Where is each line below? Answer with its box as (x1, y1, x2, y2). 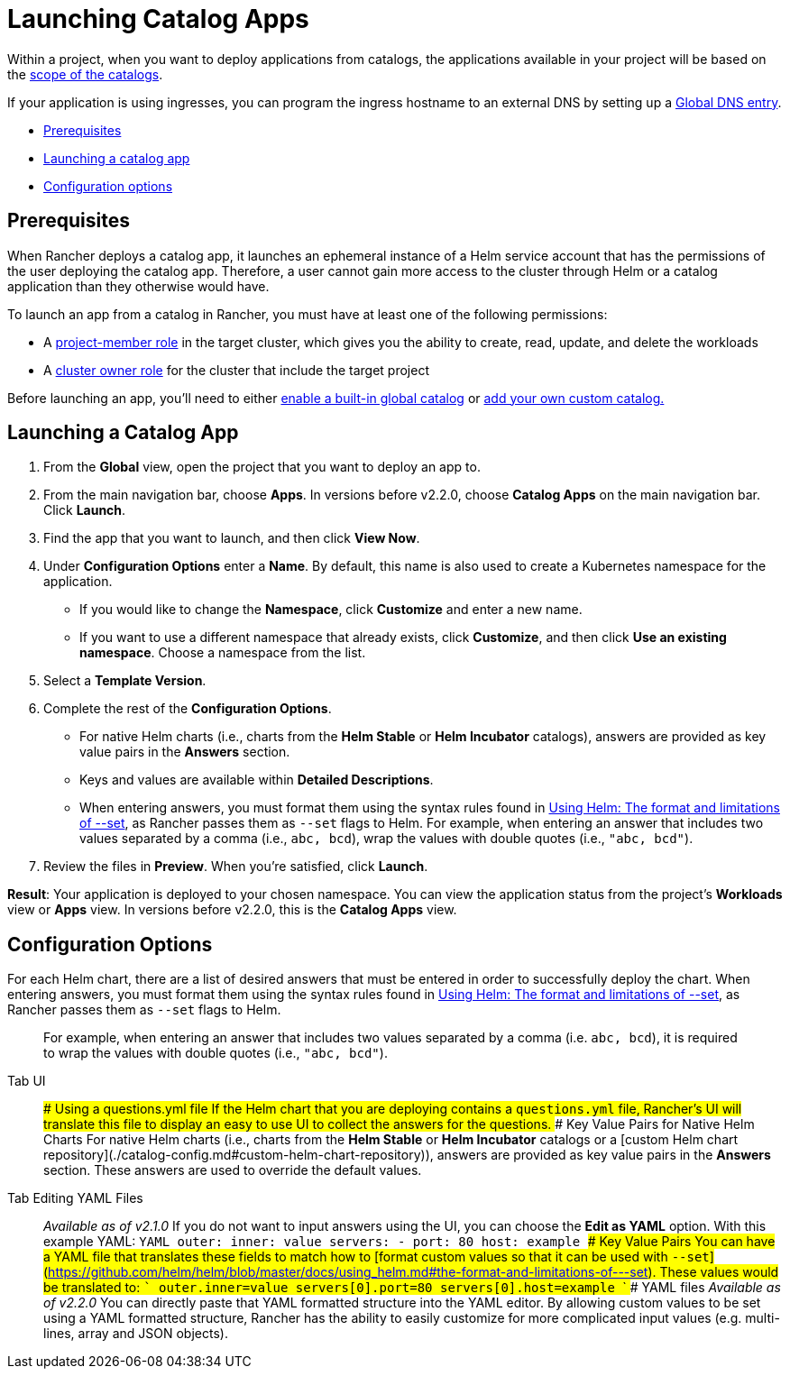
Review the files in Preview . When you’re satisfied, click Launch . (43, 858, 428, 875)
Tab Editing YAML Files (7, 1190, 143, 1206)
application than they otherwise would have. (7, 278, 270, 294)
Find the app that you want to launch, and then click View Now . (43, 530, 420, 546)
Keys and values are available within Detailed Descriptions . (79, 772, 434, 788)
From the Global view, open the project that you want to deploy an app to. (43, 459, 481, 475)
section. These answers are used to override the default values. (43, 1162, 422, 1179)
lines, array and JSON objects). (43, 1326, 228, 1342)
